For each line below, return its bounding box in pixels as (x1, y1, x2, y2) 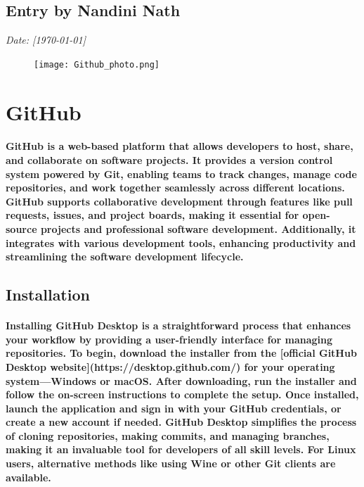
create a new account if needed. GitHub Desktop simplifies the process (6, 415, 357, 429)
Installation (6, 284, 90, 305)
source (6, 221, 37, 236)
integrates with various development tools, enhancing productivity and (6, 235, 356, 250)
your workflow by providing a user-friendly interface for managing (6, 331, 333, 346)
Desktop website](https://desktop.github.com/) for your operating (6, 359, 335, 374)
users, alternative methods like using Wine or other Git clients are (6, 456, 336, 471)
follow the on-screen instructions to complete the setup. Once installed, (6, 387, 359, 402)
